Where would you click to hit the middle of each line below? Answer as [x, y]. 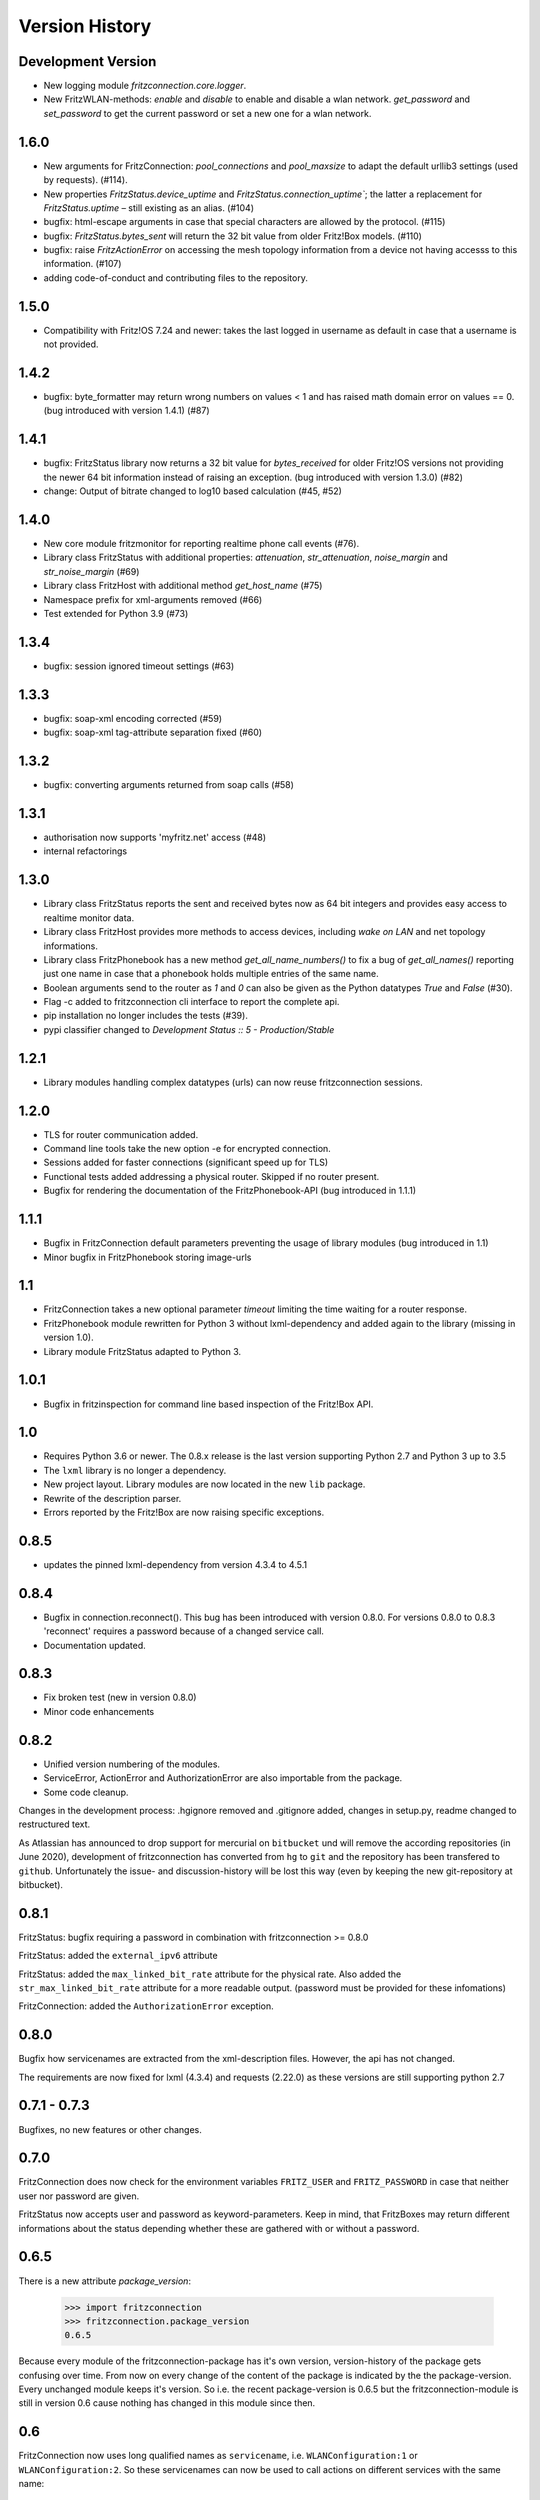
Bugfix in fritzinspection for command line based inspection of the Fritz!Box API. [208, 1404]
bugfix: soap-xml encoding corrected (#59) [133, 718]
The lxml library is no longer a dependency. [135, 1470]
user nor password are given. [79, 2196]
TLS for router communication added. [121, 1134]
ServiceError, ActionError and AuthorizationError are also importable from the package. [223, 1778]
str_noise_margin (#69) [91, 571]
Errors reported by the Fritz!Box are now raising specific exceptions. [184, 1512]
